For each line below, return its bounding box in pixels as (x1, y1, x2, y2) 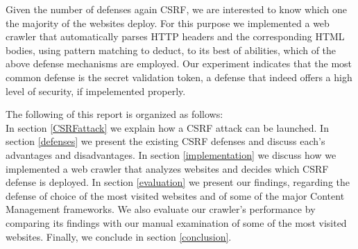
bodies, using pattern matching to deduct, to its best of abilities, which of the (6, 42, 336, 57)
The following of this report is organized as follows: (6, 107, 223, 121)
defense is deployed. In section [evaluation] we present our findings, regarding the (6, 175, 350, 189)
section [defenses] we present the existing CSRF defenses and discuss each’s (6, 134, 325, 148)
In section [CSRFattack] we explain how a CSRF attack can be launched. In (6, 120, 329, 135)
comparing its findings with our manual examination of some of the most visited (6, 215, 347, 230)
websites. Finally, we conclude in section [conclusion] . (6, 229, 232, 243)
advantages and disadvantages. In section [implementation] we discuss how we (6, 147, 336, 162)
